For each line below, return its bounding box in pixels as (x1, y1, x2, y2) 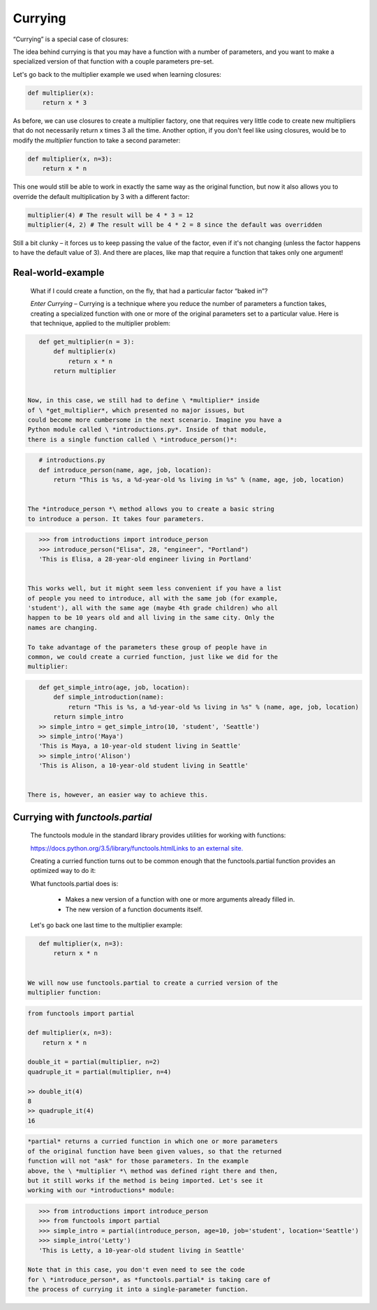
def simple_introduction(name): (53, 693, 164, 701)
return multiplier (53, 367, 117, 375)
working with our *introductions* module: (27, 1186, 175, 1194)
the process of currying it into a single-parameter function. (27, 1286, 249, 1293)
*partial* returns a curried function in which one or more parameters (27, 1138, 279, 1145)
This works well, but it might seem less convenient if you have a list (27, 584, 282, 593)
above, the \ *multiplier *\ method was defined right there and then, (27, 1167, 279, 1175)
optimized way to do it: (30, 867, 96, 875)
